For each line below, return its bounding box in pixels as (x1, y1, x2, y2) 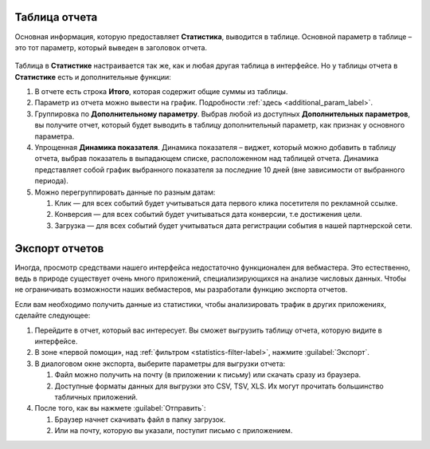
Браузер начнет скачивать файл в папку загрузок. (54, 415, 226, 424)
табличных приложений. (54, 392, 139, 402)
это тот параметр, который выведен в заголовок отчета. (14, 42, 207, 52)
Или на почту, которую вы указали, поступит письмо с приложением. (54, 426, 293, 435)
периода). (34, 176, 69, 186)
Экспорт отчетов (14, 242, 104, 255)
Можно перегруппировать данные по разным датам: (34, 187, 216, 197)
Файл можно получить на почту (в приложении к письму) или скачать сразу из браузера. (54, 370, 362, 380)
